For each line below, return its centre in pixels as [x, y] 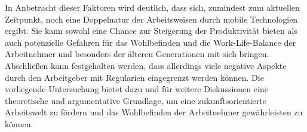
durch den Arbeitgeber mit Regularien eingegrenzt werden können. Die [134, 77]
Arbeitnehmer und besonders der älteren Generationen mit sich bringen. [137, 54]
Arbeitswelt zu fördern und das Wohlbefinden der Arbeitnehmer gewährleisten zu [154, 112]
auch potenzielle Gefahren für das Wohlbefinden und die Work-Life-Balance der [150, 42]
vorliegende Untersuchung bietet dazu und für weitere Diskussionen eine [136, 89]
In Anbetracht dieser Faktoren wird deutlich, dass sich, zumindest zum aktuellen [152, 7]
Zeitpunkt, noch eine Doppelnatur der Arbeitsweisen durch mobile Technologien [151, 19]
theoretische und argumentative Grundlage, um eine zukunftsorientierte [136, 100]
